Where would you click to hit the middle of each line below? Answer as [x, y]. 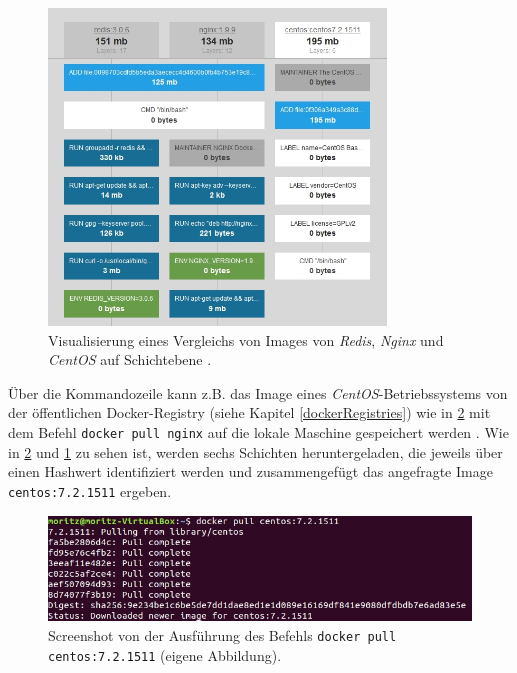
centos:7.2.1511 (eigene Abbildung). [165, 654]
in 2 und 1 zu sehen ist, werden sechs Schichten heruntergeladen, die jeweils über [255, 451]
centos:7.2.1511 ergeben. [90, 490]
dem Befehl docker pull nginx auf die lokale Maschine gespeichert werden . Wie [258, 432]
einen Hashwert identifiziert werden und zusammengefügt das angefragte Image [250, 471]
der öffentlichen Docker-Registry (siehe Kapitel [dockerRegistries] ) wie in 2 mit [249, 412]
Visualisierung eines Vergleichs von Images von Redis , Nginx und [246, 339]
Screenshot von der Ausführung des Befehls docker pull [222, 634]
